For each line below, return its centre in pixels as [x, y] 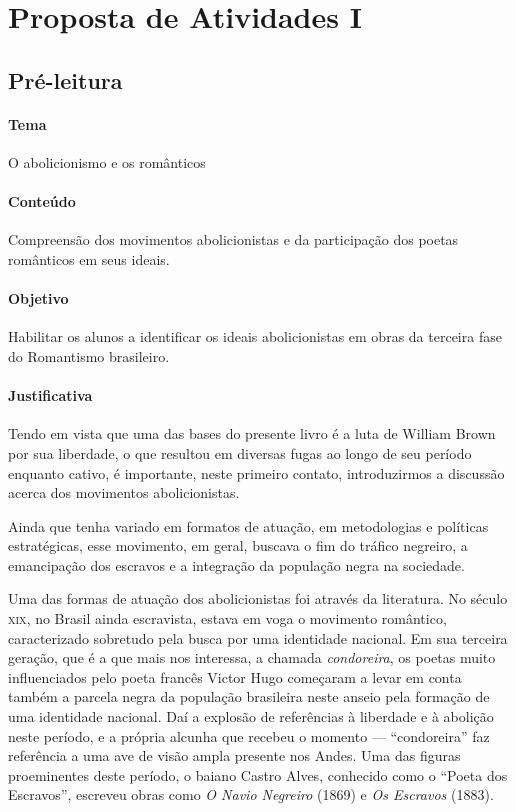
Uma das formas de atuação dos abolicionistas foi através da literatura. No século [258, 598]
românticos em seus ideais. [89, 258]
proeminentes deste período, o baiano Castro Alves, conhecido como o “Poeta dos [258, 774]
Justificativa [50, 395]
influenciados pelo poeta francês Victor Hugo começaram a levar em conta [235, 676]
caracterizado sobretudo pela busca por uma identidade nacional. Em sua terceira [258, 637]
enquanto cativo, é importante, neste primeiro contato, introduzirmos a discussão [256, 472]
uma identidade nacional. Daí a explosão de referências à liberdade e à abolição [251, 716]
